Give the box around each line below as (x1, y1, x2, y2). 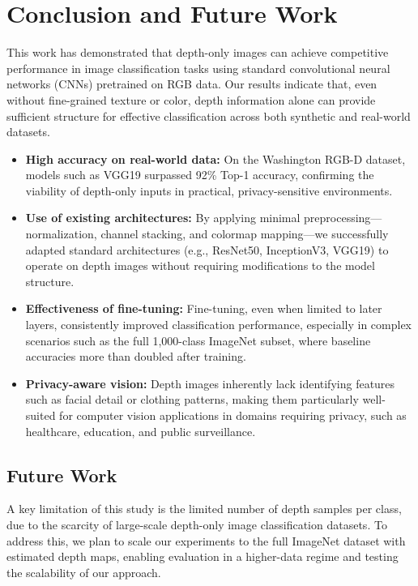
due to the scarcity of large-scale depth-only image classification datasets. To (6, 515, 387, 533)
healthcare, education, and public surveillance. (25, 422, 256, 439)
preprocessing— (304, 209, 382, 226)
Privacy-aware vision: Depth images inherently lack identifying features (25, 374, 395, 391)
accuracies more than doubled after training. (25, 348, 246, 365)
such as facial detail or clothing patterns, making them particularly (25, 391, 359, 408)
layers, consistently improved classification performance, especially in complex (25, 316, 412, 333)
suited (25, 407, 56, 423)
